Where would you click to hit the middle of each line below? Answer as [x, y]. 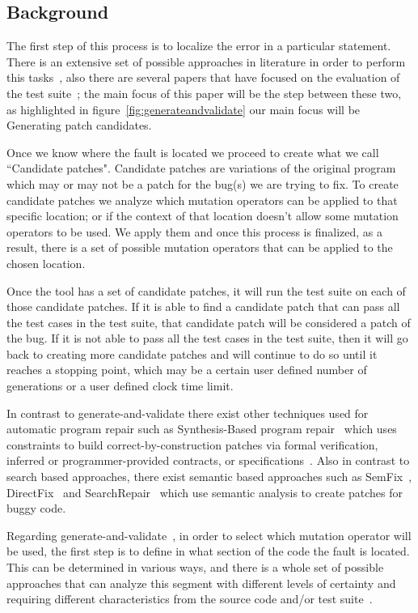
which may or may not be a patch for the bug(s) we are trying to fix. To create [203, 183]
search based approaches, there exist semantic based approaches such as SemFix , [209, 477]
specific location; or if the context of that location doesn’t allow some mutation [203, 216]
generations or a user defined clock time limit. [120, 386]
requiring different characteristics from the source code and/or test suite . [190, 599]
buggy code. [36, 508]
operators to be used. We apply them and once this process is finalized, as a [194, 231]
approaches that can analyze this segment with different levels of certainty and [201, 583]
